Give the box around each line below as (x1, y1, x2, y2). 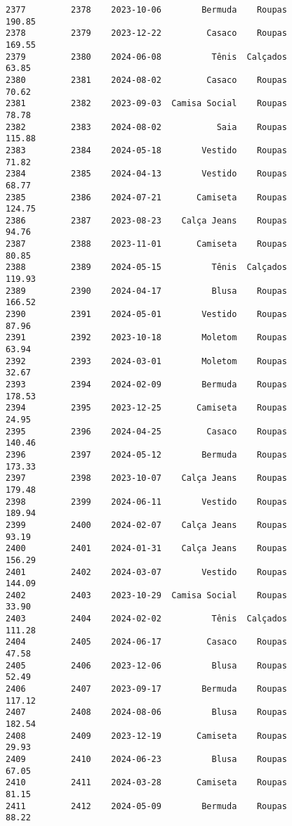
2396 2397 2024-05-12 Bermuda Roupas (6, 449, 287, 460)
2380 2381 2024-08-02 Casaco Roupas (6, 75, 287, 85)
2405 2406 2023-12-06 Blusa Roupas (6, 660, 287, 671)
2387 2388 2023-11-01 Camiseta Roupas (6, 239, 287, 250)
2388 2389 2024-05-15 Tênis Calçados (6, 262, 287, 273)
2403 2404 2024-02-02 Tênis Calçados (6, 614, 287, 624)
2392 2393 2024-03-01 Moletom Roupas (6, 356, 287, 366)
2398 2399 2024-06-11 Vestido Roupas (6, 496, 287, 507)
